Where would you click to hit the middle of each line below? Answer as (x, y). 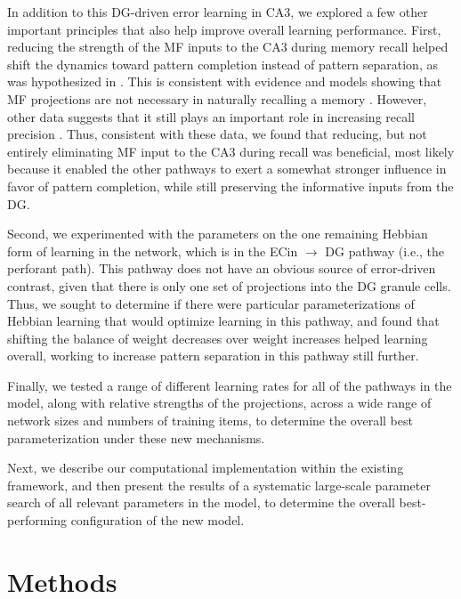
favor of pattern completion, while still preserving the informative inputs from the (230, 186)
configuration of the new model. (158, 520)
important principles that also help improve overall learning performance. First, (224, 29)
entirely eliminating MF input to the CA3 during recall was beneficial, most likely (231, 151)
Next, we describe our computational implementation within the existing (206, 468)
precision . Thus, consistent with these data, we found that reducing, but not (217, 134)
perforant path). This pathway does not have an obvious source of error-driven (222, 268)
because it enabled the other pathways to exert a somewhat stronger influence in (227, 169)
